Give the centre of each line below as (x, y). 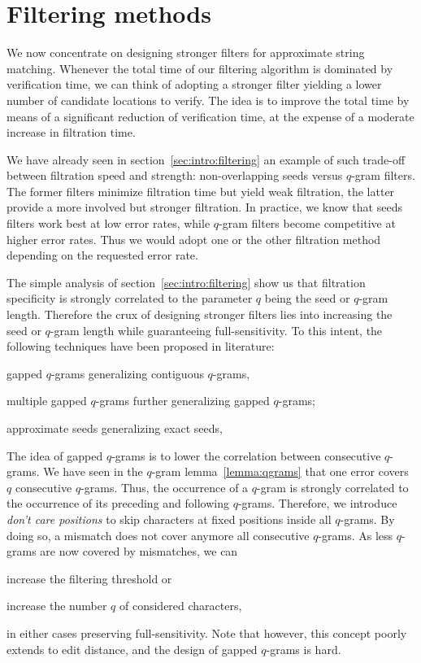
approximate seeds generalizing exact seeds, (115, 428)
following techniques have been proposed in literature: (141, 346)
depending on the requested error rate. (102, 255)
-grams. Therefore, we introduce (317, 503)
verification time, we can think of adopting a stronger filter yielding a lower (194, 84)
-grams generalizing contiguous (127, 373)
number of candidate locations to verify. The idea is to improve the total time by (208, 100)
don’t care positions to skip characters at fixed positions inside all (169, 519)
